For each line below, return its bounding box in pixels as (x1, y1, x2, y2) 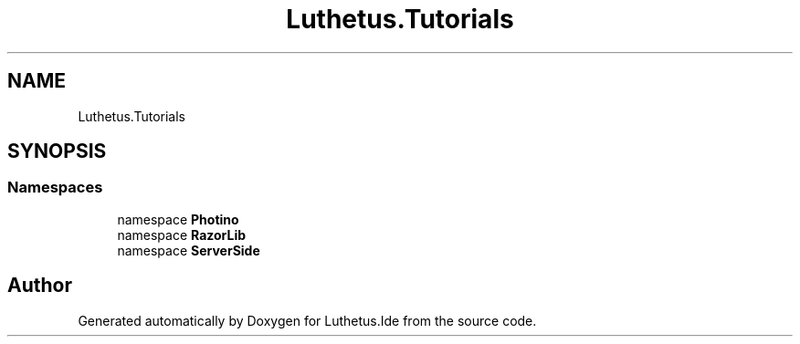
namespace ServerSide (117, 242, 260, 258)
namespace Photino (117, 211, 239, 227)
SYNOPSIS (7, 140, 107, 163)
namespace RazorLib (117, 226, 247, 243)
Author (7, 274, 72, 297)
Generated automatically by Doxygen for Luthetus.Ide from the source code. (78, 312, 537, 328)
